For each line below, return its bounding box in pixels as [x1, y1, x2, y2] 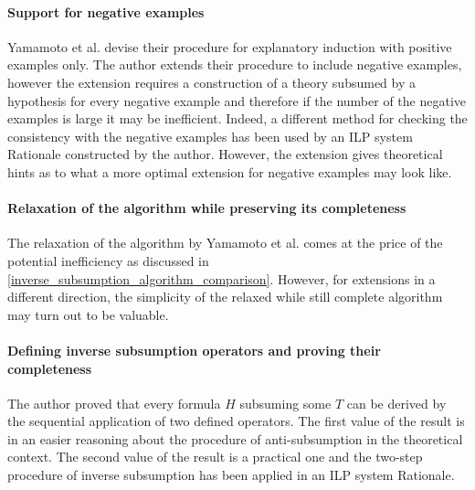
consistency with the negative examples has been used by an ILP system [7, 126, 413, 145]
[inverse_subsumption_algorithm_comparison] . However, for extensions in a [7, 269, 436, 288]
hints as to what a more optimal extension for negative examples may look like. [7, 162, 452, 181]
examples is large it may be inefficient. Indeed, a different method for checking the [7, 109, 468, 128]
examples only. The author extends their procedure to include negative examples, [7, 55, 462, 74]
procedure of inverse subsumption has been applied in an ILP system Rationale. [7, 465, 455, 485]
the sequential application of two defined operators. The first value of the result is [7, 411, 465, 431]
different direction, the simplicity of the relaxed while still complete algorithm [7, 287, 443, 306]
